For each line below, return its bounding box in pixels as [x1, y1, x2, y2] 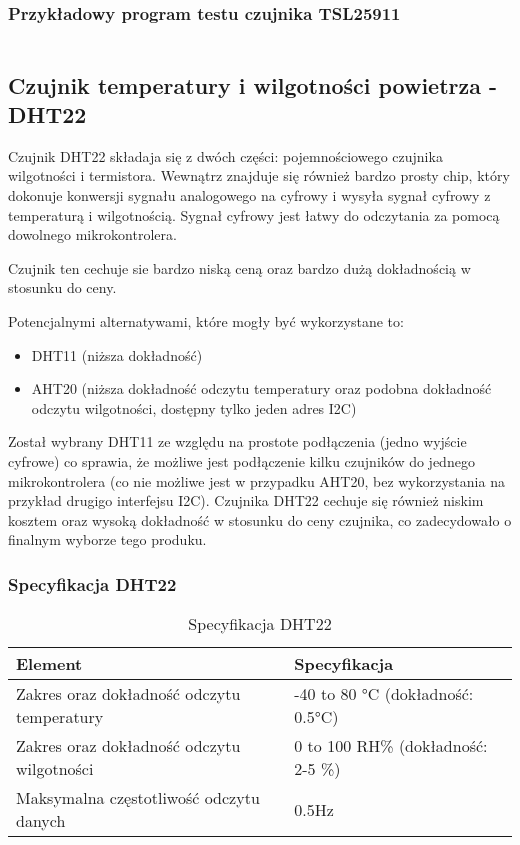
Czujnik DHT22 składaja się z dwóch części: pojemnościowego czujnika [8, 145, 443, 166]
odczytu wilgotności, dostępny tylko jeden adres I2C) [31, 397, 357, 418]
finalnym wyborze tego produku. [8, 529, 207, 550]
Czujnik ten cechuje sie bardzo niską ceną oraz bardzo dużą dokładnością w [8, 257, 471, 278]
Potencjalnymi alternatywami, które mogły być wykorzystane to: [8, 310, 404, 331]
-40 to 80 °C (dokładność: [294, 682, 474, 706]
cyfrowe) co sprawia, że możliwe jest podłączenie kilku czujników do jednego [8, 450, 475, 471]
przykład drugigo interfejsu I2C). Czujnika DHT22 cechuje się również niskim [8, 490, 484, 511]
